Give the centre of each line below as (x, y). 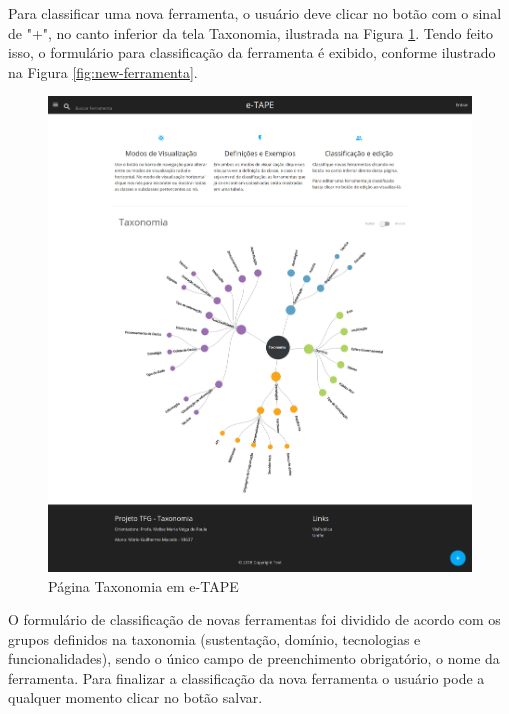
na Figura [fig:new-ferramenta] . (103, 71)
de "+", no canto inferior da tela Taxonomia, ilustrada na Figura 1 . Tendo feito (251, 32)
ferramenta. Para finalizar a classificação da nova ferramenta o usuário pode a (246, 677)
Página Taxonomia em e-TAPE (143, 585)
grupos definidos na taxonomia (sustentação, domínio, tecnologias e (214, 638)
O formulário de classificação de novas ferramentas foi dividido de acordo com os (254, 619)
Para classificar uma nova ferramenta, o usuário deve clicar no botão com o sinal (255, 13)
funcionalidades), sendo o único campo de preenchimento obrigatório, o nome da (254, 658)
